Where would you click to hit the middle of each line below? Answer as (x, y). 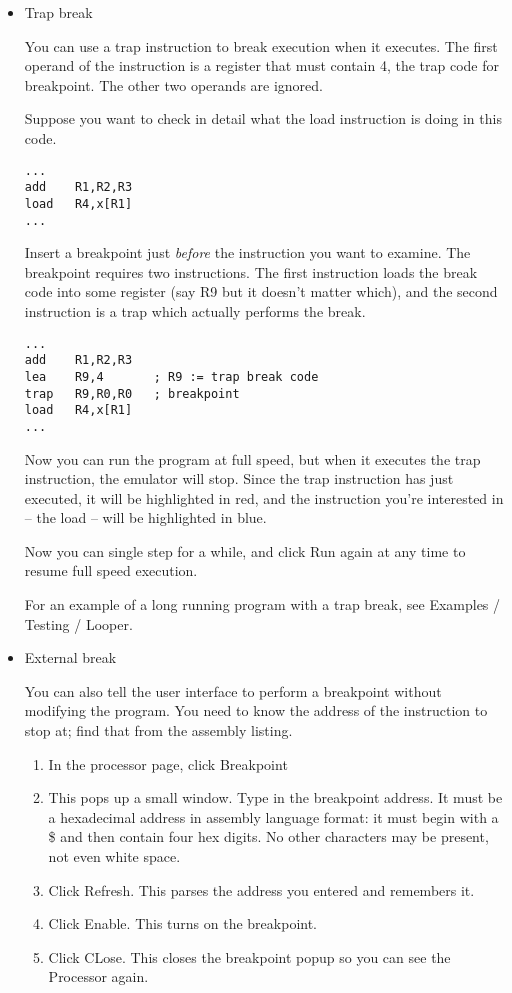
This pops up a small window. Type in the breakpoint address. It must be (275, 797)
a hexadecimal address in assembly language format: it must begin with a (273, 816)
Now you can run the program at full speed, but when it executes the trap (252, 458)
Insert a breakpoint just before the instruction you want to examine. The (247, 252)
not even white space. (114, 856)
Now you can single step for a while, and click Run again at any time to (245, 550)
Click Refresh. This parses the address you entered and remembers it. (261, 889)
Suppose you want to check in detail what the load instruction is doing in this (263, 118)
